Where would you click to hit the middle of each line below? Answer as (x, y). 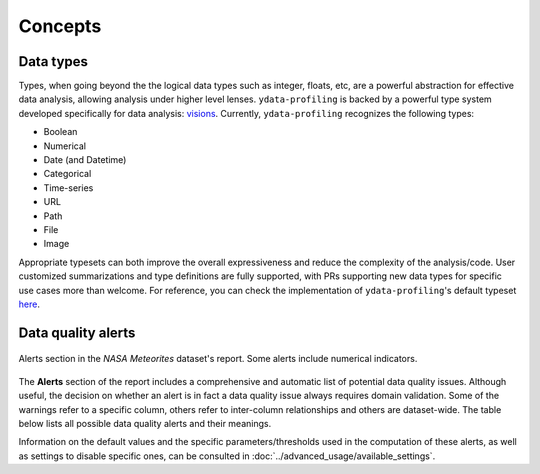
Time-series (68, 187)
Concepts (60, 26)
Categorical (67, 174)
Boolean (60, 132)
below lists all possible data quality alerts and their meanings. (145, 423)
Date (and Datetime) (85, 160)
